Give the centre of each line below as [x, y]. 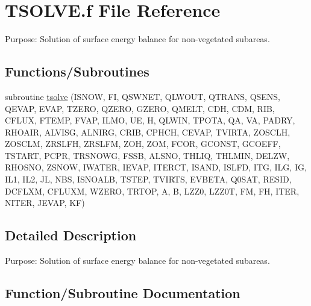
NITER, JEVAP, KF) [45, 203]
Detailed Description [71, 235]
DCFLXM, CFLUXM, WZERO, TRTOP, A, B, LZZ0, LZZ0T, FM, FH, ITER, [152, 191]
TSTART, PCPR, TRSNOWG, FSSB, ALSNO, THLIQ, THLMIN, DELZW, [147, 155]
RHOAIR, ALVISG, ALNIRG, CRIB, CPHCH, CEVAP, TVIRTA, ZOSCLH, [148, 132]
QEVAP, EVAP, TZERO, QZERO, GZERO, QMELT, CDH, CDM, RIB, [140, 108]
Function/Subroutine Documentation [123, 293]
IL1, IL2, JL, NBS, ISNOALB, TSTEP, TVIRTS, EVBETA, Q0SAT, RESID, [148, 179]
